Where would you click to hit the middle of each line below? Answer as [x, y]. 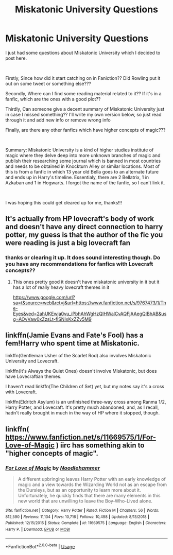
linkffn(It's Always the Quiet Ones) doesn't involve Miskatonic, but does [81, 371]
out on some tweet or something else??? [48, 83]
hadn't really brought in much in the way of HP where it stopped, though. [83, 413]
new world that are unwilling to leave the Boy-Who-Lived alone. [85, 501]
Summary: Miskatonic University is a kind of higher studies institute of [80, 150]
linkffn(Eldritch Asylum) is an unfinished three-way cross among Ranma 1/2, [86, 402]
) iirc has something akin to [100, 445]
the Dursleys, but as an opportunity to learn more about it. [79, 490]
